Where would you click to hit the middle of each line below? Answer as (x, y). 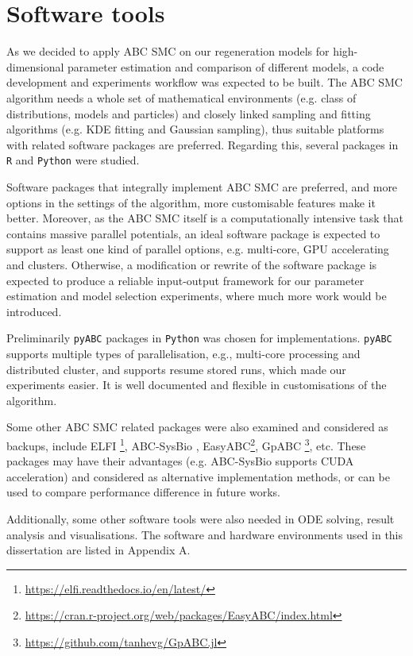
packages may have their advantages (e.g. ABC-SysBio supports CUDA (180, 461)
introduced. (34, 311)
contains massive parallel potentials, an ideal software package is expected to (193, 233)
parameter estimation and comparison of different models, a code (226, 66)
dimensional (35, 66)
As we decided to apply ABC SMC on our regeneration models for (168, 51)
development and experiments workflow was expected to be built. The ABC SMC (205, 82)
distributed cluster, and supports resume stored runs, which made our (176, 369)
